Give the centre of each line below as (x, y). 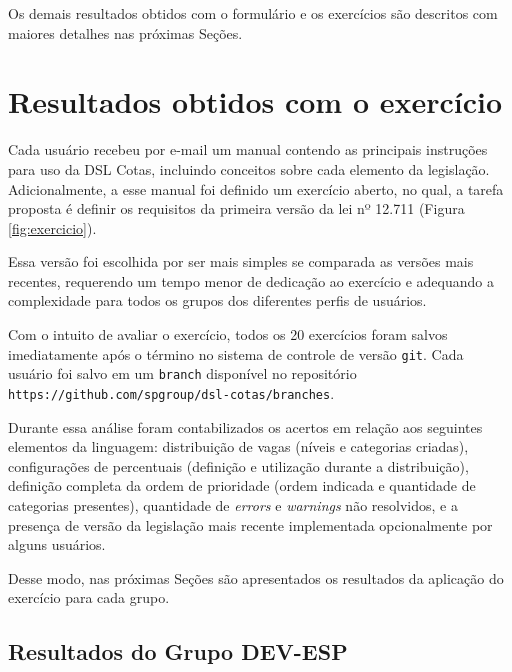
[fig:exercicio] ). (52, 227)
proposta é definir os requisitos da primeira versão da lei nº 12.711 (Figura (236, 208)
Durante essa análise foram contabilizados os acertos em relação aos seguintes (245, 426)
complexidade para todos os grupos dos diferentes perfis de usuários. (217, 300)
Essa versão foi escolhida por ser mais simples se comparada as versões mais (241, 261)
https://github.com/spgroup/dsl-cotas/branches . (171, 392)
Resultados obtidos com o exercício (255, 101)
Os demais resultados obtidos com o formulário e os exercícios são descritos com (253, 13)
